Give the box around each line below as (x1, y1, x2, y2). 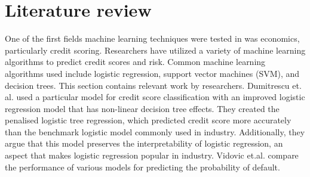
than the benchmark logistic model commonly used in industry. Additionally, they (5, 125, 305, 138)
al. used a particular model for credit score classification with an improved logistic (5, 91, 305, 103)
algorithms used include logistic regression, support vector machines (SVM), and (5, 67, 300, 79)
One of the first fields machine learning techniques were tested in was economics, (5, 32, 300, 45)
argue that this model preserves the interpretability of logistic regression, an (5, 137, 283, 150)
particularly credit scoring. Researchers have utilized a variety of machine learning (5, 44, 306, 56)
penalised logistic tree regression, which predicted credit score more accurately (5, 114, 291, 126)
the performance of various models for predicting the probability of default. (5, 160, 280, 173)
